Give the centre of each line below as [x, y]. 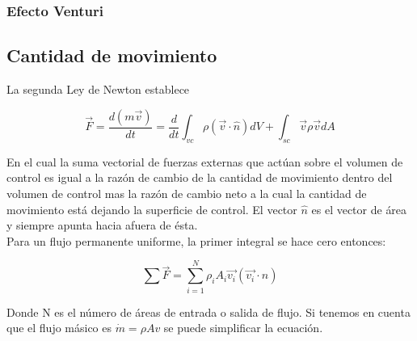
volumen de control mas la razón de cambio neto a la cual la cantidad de [187, 194]
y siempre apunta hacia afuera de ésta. [102, 225]
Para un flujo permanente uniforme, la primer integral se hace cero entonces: [196, 240]
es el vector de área [359, 209]
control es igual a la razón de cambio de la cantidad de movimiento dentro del [200, 177]
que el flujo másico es [59, 328]
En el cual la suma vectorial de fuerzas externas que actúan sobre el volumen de [205, 161]
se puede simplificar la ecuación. [243, 328]
